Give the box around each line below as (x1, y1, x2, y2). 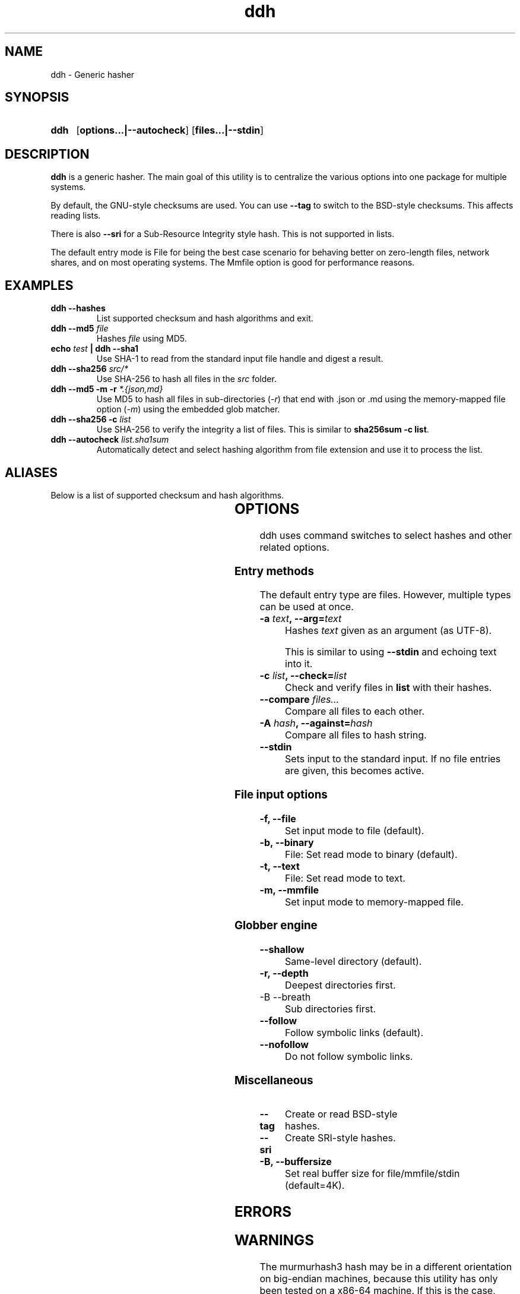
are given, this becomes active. (285, 765, 424, 777)
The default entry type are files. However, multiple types (259, 589, 511, 601)
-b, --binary (259, 836, 314, 848)
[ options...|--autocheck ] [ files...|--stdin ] (76, 124, 264, 137)
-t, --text (259, 860, 300, 872)
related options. (259, 541, 329, 553)
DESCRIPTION (5, 146, 90, 162)
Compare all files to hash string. (285, 729, 427, 741)
